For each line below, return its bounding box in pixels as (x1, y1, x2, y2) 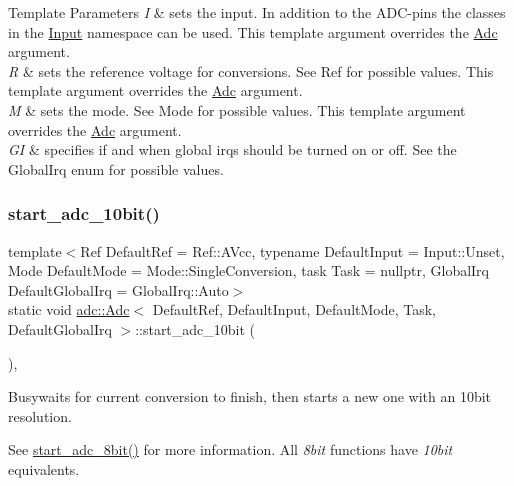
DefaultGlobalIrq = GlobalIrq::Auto (8, 279, 229, 300)
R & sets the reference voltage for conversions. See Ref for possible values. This (8, 60, 494, 81)
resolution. (8, 405, 72, 426)
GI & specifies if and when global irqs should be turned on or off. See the (8, 139, 457, 160)
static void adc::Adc (8, 299, 130, 320)
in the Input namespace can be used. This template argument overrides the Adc (8, 21, 498, 42)
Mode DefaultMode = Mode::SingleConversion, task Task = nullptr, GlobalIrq (8, 260, 489, 281)
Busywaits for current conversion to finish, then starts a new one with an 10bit (8, 386, 492, 407)
